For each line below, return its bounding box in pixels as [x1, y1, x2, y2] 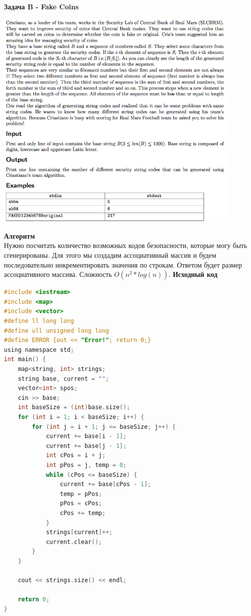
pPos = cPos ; [60, 500, 102, 507]
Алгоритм [4, 230, 35, 241]
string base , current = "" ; [18, 375, 109, 382]
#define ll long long [4, 318, 74, 325]
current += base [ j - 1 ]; [46, 442, 127, 449]
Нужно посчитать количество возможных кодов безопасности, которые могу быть [4, 240, 247, 250]
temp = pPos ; [60, 490, 102, 497]
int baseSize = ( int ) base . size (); [18, 404, 130, 411]
